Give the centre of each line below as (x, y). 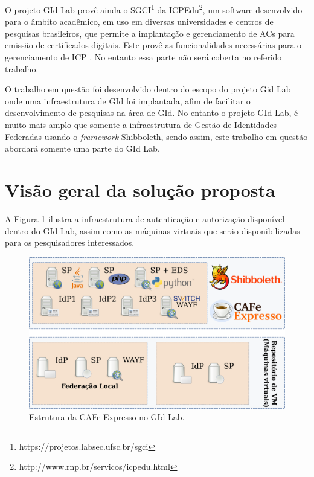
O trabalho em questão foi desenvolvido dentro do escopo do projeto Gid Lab (148, 89)
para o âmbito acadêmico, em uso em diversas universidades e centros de (139, 21)
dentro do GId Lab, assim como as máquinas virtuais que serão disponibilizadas (152, 230)
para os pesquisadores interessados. (70, 242)
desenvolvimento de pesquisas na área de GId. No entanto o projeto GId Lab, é (152, 113)
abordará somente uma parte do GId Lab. (82, 148)
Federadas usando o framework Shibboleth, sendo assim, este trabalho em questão (156, 136)
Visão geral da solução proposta (140, 189)
